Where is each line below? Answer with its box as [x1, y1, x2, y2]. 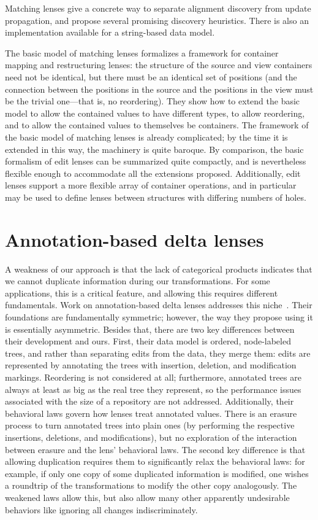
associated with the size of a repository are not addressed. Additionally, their [5, 395, 294, 408]
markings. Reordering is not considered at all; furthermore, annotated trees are [5, 370, 301, 383]
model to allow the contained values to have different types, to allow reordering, [5, 106, 305, 119]
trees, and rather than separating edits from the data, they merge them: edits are [5, 346, 311, 359]
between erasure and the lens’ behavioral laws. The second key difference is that [5, 443, 306, 456]
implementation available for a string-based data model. [5, 26, 215, 39]
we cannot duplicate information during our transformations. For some [5, 274, 270, 287]
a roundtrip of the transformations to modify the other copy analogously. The [5, 479, 297, 492]
